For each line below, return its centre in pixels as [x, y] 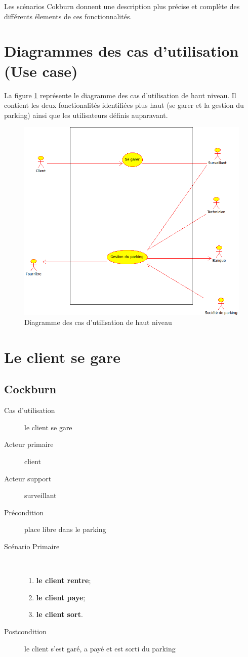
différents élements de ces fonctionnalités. [68, 16]
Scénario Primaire [32, 546]
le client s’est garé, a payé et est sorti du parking [100, 648]
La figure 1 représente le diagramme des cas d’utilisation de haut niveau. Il [120, 95]
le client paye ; [61, 597]
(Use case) [41, 71]
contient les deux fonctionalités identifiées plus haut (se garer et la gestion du [124, 105]
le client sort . [59, 614]
